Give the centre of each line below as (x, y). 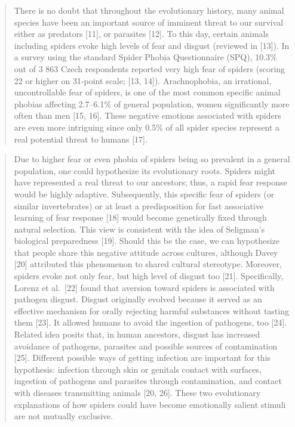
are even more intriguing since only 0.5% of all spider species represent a (147, 127)
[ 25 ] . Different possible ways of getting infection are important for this (142, 358)
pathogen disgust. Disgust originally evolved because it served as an (138, 299)
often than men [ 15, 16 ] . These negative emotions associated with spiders (147, 115)
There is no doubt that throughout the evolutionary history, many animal (149, 10)
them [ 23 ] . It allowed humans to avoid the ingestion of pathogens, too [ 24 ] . (150, 322)
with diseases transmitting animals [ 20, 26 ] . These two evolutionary (137, 392)
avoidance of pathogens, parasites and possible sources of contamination (146, 346)
